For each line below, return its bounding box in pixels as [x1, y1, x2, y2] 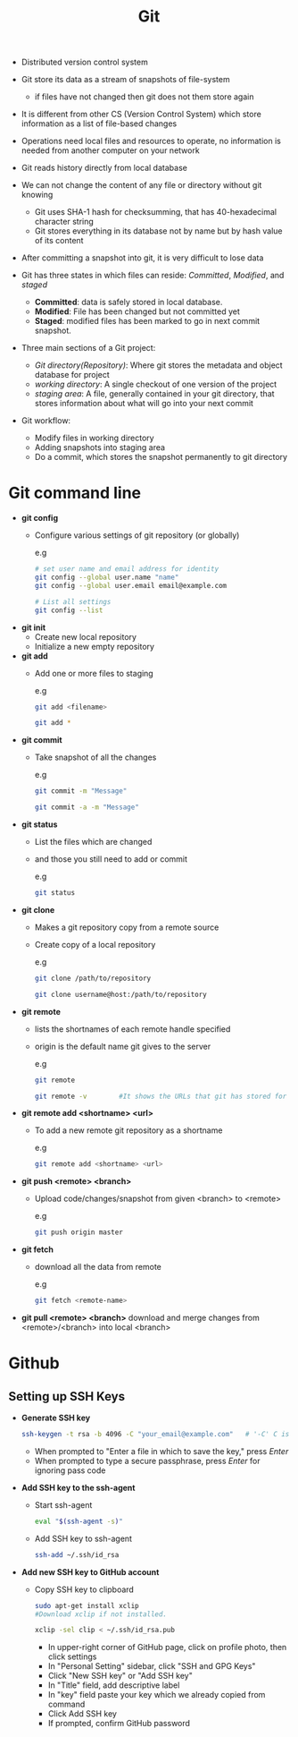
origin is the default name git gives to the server [34, 1041, 211, 1052]
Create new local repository [34, 631, 137, 642]
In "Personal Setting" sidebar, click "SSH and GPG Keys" [47, 1661, 256, 1672]
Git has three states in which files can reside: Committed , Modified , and [21, 270, 285, 281]
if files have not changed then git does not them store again [34, 91, 254, 102]
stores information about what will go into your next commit [34, 398, 253, 409]
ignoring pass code [34, 1465, 106, 1476]
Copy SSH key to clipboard [34, 1584, 135, 1595]
